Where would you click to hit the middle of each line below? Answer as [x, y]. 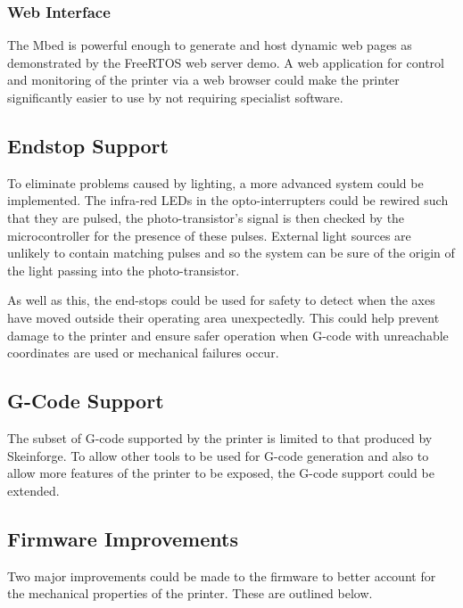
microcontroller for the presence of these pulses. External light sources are [209, 235]
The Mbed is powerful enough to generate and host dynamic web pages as [210, 45]
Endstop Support [88, 145]
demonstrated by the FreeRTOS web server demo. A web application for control [226, 62]
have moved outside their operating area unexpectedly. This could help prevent [223, 317]
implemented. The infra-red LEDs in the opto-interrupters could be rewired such [228, 200]
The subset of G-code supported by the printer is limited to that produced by [220, 437]
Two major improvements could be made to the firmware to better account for [222, 575]
